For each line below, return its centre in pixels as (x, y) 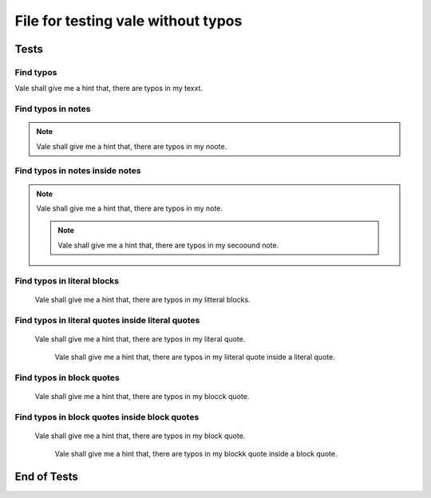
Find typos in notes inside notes (78, 171)
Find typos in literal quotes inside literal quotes (107, 320)
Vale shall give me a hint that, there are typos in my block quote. (140, 436)
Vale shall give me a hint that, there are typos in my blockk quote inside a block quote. (196, 454)
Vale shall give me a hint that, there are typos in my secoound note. (168, 245)
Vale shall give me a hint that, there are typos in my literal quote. (140, 338)
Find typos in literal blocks (67, 281)
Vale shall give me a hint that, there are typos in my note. (130, 208)
